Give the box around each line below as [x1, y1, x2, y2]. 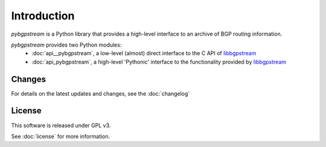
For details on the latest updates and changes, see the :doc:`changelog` [11, 90, 190, 97]
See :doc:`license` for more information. [11, 132, 110, 140]
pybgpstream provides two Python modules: [11, 41, 122, 48]
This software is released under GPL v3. [11, 122, 111, 129]
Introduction [11, 9, 75, 22]
